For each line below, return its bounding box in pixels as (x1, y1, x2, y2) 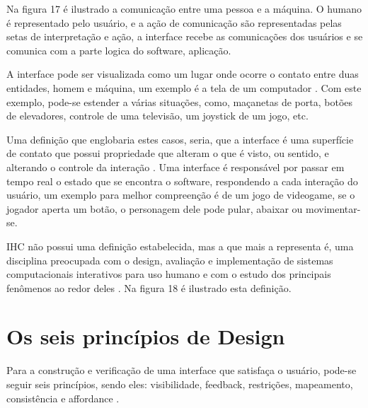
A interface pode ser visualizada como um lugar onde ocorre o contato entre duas (6, 66, 359, 81)
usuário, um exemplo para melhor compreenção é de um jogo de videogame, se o (6, 187, 355, 202)
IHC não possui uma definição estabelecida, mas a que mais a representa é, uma (6, 238, 354, 253)
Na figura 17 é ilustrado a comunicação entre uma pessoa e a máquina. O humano (6, 1, 362, 16)
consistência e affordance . (6, 390, 120, 405)
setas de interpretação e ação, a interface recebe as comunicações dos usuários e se (6, 29, 363, 44)
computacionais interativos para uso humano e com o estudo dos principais (6, 267, 331, 281)
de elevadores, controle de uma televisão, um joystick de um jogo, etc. (6, 108, 309, 123)
